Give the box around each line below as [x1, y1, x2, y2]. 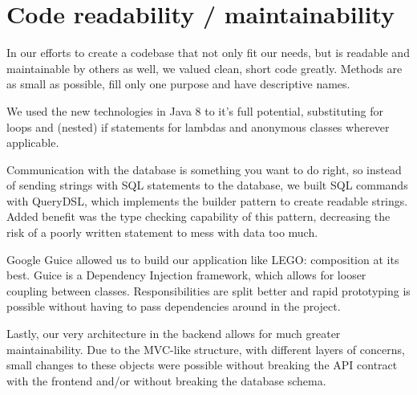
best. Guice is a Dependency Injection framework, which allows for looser [6, 267, 366, 283]
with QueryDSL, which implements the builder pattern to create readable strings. [6, 192, 408, 209]
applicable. [6, 134, 59, 151]
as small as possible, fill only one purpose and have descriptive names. [6, 75, 350, 92]
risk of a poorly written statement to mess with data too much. [6, 224, 318, 241]
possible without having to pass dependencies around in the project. [6, 298, 341, 315]
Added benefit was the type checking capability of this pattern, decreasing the [6, 208, 391, 225]
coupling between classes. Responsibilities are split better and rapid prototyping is [6, 282, 411, 299]
